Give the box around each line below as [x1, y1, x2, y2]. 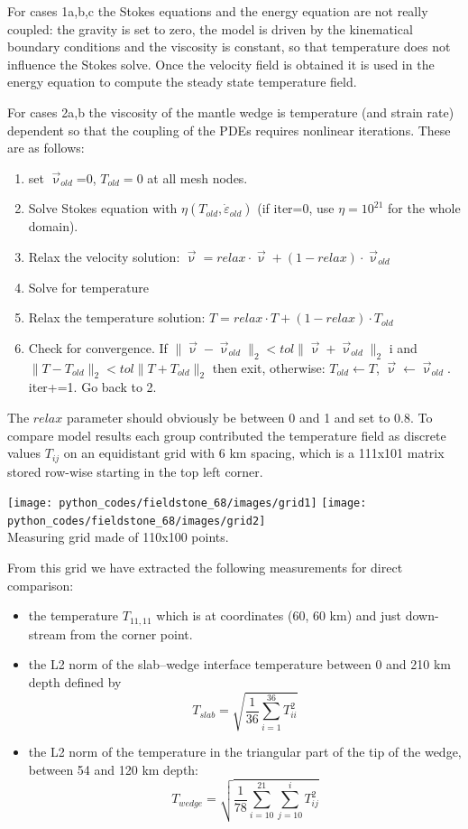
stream [28, 624, 67, 643]
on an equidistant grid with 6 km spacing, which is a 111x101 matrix [63, 443, 445, 462]
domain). [28, 217, 78, 236]
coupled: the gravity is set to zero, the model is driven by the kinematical [7, 19, 413, 38]
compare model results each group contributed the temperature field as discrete [7, 425, 446, 444]
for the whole [388, 199, 461, 218]
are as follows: [7, 138, 85, 157]
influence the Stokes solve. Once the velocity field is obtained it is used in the [7, 54, 435, 73]
